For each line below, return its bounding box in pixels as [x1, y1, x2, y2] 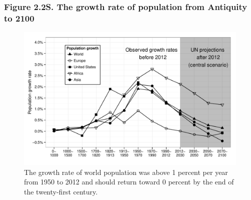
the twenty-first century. [24, 186, 98, 196]
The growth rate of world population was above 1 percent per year [24, 166, 228, 177]
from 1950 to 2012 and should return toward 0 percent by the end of [24, 176, 234, 187]
